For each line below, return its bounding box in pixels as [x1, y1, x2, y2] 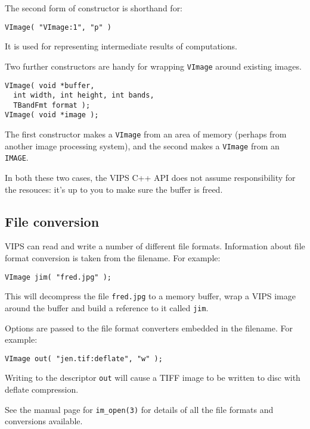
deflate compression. [5, 383, 79, 396]
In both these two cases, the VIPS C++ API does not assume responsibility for [5, 171, 296, 184]
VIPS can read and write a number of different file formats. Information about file [5, 240, 305, 252]
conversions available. [5, 415, 83, 427]
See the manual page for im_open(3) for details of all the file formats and [5, 403, 274, 415]
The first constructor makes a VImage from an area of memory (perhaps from [5, 128, 287, 140]
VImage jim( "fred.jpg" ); [5, 273, 111, 281]
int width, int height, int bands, [13, 91, 154, 100]
